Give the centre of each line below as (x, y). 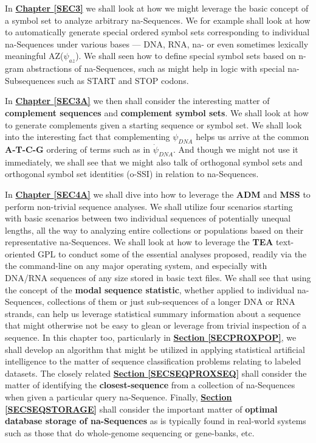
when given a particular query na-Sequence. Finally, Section (118, 397)
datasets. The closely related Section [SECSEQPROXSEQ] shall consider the (156, 373)
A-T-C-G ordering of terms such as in (78, 149)
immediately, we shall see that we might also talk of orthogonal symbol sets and (154, 162)
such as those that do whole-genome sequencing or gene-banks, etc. (130, 432)
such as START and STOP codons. (123, 80)
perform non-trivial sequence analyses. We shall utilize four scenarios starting (149, 206)
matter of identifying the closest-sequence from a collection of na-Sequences (150, 385)
